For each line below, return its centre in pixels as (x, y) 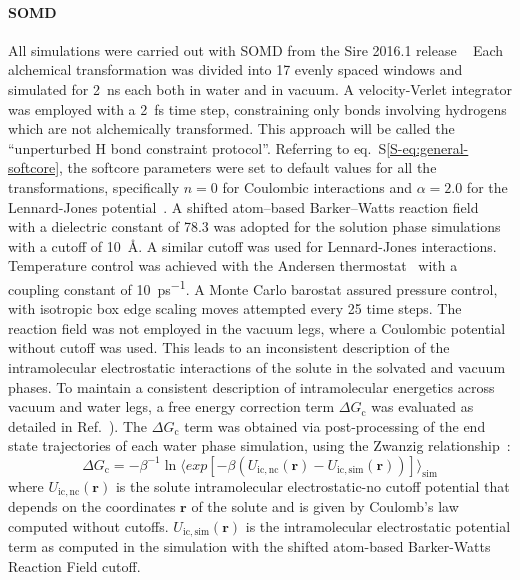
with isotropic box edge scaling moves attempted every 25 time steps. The (235, 308)
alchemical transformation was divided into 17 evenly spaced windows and (235, 69)
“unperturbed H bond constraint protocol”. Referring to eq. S (197, 147)
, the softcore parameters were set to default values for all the (248, 167)
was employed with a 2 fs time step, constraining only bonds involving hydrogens (257, 108)
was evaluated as (422, 406)
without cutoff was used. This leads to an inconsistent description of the (229, 347)
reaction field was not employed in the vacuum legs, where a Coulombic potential (257, 327)
